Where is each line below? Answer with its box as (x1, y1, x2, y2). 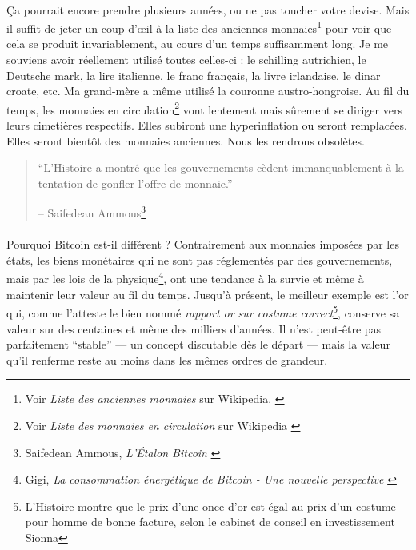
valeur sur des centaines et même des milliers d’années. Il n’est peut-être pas (6, 320, 382, 337)
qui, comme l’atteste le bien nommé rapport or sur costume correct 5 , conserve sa (6, 302, 400, 321)
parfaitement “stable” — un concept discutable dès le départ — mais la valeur (6, 336, 390, 353)
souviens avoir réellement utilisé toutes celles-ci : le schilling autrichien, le (6, 51, 366, 68)
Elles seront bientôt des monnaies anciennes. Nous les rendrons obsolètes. (6, 132, 365, 149)
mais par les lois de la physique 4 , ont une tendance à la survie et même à (6, 268, 364, 287)
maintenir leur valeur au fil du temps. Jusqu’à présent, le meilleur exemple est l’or (6, 285, 409, 302)
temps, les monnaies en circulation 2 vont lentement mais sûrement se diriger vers (6, 98, 402, 118)
